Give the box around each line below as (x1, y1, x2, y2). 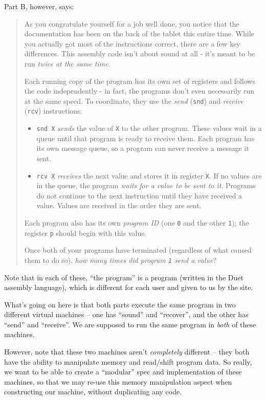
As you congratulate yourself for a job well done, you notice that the (24, 18, 239, 29)
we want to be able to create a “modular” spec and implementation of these (4, 366, 242, 377)
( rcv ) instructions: (24, 105, 82, 116)
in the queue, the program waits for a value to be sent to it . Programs (36, 180, 256, 191)
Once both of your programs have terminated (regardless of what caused (24, 245, 252, 255)
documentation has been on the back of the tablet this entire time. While (24, 28, 254, 39)
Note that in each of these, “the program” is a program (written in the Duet (4, 272, 243, 282)
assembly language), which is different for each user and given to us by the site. (4, 282, 253, 293)
